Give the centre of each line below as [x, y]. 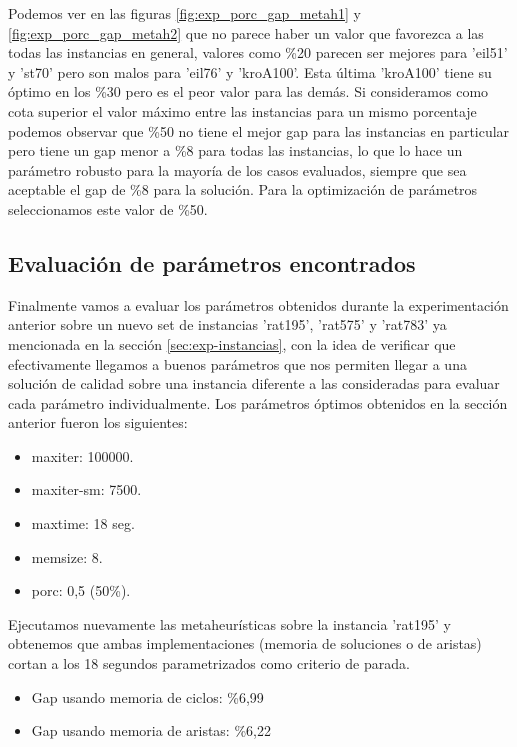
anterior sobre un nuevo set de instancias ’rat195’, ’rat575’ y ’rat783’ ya [227, 324]
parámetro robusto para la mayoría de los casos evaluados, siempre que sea [237, 169]
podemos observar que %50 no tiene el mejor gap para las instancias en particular [259, 130]
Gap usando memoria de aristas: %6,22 [151, 730]
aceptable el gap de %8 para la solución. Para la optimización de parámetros [243, 189]
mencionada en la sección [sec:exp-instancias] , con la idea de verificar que [232, 343]
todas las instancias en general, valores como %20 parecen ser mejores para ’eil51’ [258, 52]
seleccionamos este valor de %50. [108, 208]
